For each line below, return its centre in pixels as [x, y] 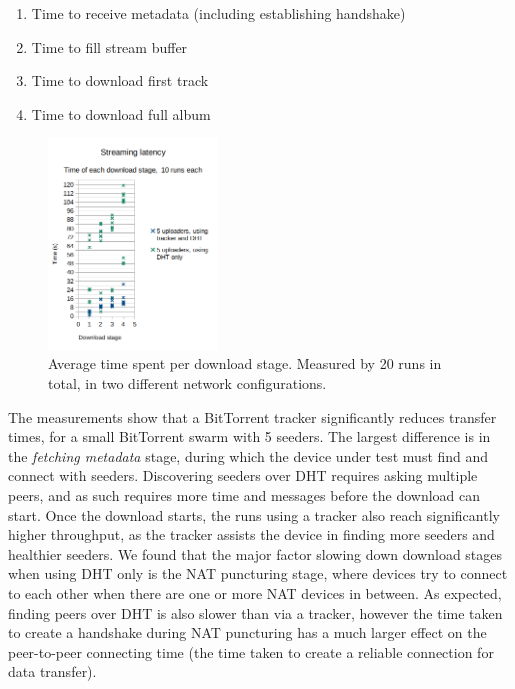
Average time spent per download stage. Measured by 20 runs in [245, 363]
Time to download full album [121, 113]
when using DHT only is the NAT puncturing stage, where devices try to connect [258, 573]
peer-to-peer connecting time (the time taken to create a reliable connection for [251, 651]
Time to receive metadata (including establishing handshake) [218, 13]
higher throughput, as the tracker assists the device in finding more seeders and [251, 534]
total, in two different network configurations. [187, 383]
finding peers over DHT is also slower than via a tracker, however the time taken [255, 612]
